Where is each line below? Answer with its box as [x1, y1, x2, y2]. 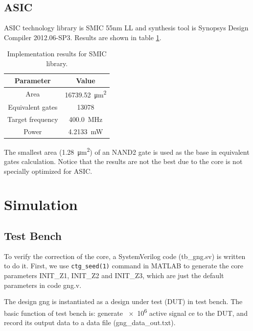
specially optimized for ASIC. [4, 165, 92, 176]
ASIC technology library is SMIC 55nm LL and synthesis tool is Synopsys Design [4, 23, 249, 33]
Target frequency [7, 114, 58, 124]
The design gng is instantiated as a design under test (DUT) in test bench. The [4, 296, 243, 307]
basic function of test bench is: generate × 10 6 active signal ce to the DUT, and [4, 306, 248, 318]
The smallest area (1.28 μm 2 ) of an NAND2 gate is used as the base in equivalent [4, 145, 250, 157]
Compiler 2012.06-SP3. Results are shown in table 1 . [4, 32, 161, 42]
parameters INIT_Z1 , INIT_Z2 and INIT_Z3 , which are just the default [4, 270, 224, 280]
